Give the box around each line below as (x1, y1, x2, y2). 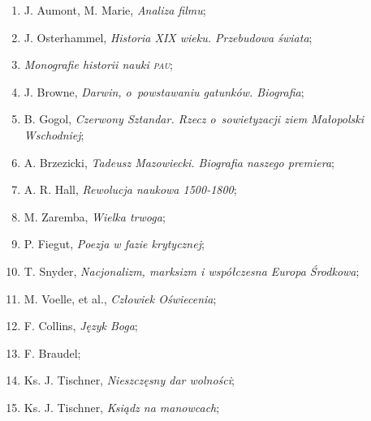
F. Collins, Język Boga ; (24, 317, 138, 334)
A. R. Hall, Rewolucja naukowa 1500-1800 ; (24, 181, 237, 198)
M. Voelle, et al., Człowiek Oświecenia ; (24, 290, 217, 307)
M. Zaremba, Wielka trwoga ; (24, 208, 166, 225)
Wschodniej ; (24, 126, 84, 143)
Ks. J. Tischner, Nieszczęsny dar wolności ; (24, 372, 235, 389)
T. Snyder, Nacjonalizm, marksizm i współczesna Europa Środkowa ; (24, 262, 360, 279)
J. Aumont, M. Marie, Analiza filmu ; (24, 2, 206, 18)
